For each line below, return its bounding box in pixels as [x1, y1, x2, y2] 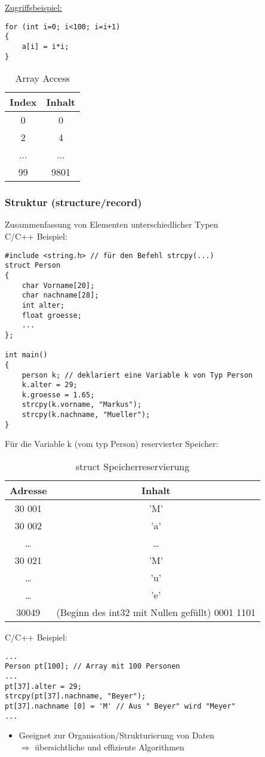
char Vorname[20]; [21, 281, 95, 290]
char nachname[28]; [21, 291, 99, 300]
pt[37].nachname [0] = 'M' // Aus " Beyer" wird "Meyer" [5, 701, 236, 710]
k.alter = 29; [21, 381, 78, 390]
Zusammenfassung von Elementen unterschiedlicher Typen [5, 218, 218, 231]
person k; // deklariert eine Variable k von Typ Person [21, 370, 253, 379]
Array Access [15, 71, 70, 85]
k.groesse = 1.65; [21, 390, 95, 399]
